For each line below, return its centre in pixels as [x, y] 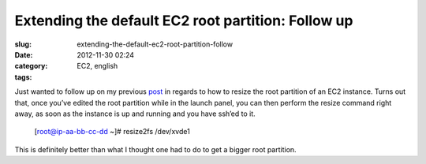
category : [31, 66]
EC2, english [97, 66]
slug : [23, 44]
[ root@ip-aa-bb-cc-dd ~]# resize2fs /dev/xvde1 [112, 132]
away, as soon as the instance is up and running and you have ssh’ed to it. [135, 114]
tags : [23, 77]
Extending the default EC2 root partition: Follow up [184, 20]
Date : [24, 54]
